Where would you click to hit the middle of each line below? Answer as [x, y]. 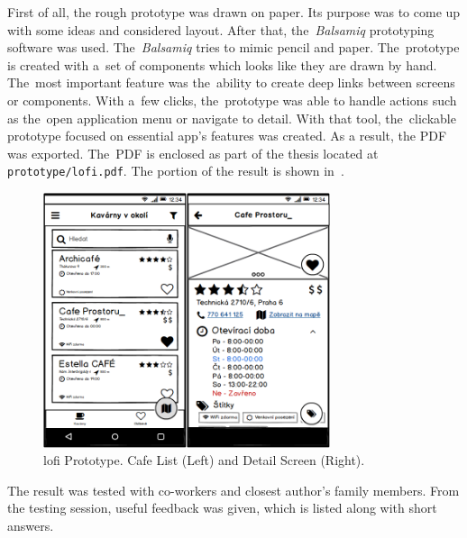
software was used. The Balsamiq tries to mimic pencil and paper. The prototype [233, 47]
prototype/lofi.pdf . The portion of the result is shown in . [176, 171]
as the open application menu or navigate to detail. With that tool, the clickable [232, 118]
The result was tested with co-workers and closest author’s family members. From [233, 490]
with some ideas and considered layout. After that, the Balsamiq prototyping [221, 29]
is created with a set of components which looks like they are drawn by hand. [222, 64]
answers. [31, 526]
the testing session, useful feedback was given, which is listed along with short [222, 508]
